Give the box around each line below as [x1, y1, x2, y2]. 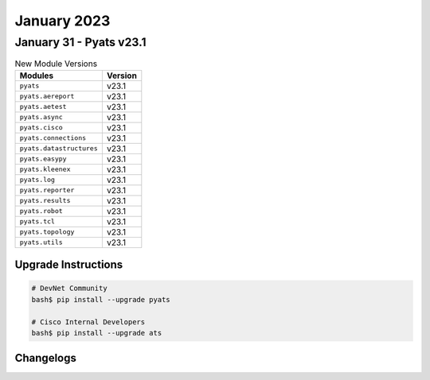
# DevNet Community [31, 284, 107, 293]
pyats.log [19, 176, 56, 184]
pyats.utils [19, 238, 63, 246]
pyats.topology [19, 227, 75, 236]
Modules [19, 70, 54, 81]
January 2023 [14, 12, 111, 29]
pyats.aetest [19, 103, 67, 111]
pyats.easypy [19, 155, 67, 163]
